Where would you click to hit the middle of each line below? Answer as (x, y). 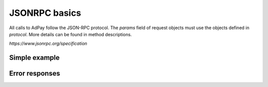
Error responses (35, 73)
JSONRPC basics (45, 13)
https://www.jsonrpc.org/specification (48, 43)
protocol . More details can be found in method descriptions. (70, 34)
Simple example (34, 58)
